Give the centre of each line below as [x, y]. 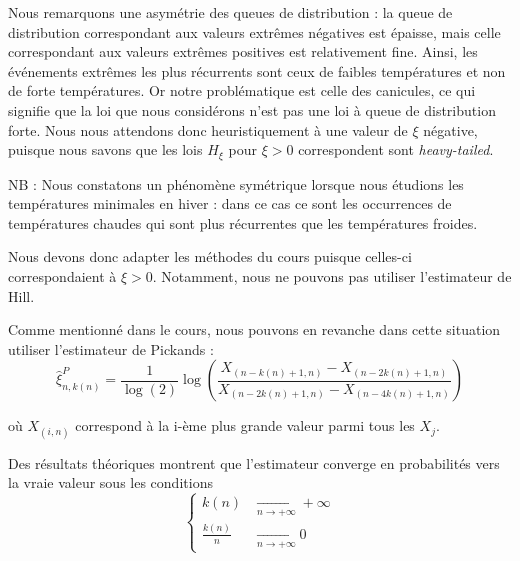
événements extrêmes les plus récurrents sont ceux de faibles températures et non [257, 70]
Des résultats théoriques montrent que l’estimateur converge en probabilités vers [254, 462]
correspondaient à [62, 275]
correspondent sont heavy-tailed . [396, 149]
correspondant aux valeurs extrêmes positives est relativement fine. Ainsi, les [243, 51]
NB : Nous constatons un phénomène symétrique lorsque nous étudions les [236, 183]
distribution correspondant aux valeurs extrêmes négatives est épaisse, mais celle [254, 31]
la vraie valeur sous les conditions [110, 482]
